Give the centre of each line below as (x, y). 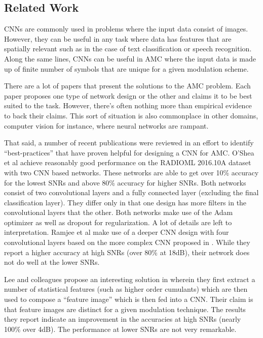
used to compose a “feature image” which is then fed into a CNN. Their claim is (129, 299)
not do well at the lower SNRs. (52, 262)
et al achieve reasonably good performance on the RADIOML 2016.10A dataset (128, 162)
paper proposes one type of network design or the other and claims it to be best (128, 95)
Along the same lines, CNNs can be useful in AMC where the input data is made (130, 58)
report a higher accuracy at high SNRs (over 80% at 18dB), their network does (127, 252)
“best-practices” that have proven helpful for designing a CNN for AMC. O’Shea (129, 152)
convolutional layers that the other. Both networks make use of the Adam (119, 212)
